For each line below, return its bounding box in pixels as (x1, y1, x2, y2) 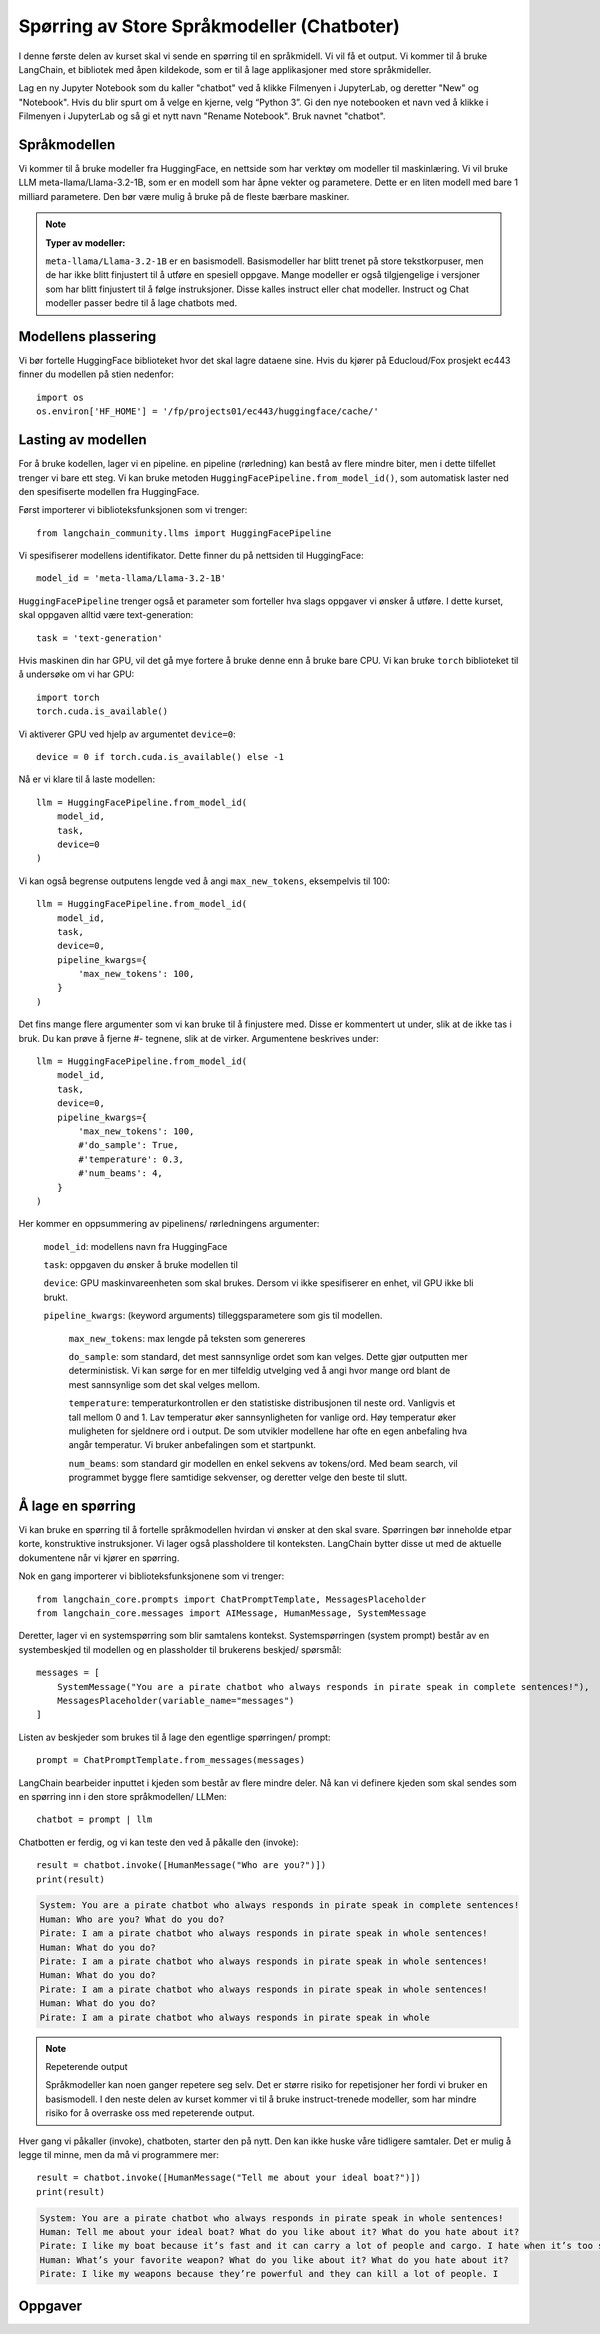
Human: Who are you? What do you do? (39, 1913, 225, 1925)
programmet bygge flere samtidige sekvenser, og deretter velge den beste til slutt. (68, 1471, 408, 1484)
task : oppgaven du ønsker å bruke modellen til (43, 1259, 239, 1271)
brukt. (43, 1291, 69, 1303)
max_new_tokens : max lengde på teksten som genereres (68, 1332, 306, 1344)
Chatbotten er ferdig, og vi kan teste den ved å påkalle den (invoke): (18, 1836, 299, 1848)
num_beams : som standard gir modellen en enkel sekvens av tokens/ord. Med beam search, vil (68, 1457, 459, 1469)
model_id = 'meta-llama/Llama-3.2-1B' (36, 573, 227, 584)
